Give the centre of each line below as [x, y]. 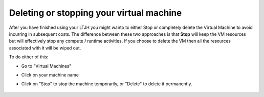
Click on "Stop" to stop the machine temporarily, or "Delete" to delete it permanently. [107, 84]
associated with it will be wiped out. [45, 48]
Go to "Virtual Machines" [46, 66]
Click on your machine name [50, 75]
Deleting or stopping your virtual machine [95, 13]
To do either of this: [29, 57]
